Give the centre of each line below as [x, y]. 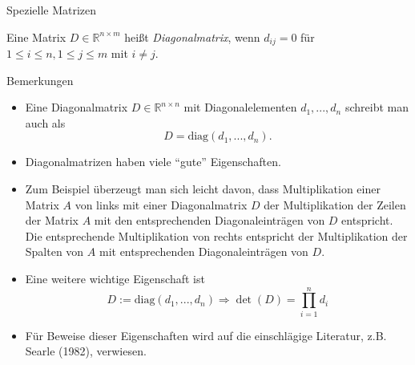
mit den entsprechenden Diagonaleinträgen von [210, 220]
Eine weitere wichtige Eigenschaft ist [115, 278]
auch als [45, 122]
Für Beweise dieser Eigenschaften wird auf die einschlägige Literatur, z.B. [206, 335]
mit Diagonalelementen [240, 107]
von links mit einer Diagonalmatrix [161, 204]
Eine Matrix [36, 36]
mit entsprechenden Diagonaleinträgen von [203, 251]
